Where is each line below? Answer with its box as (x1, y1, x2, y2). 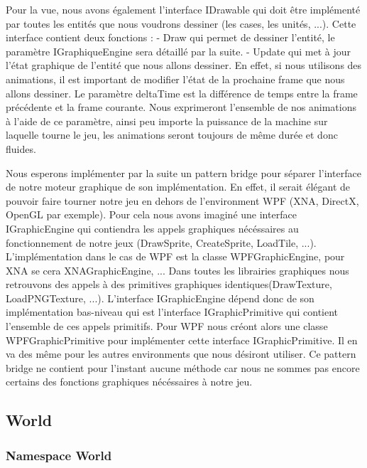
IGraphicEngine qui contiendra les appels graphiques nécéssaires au (6, 220, 299, 235)
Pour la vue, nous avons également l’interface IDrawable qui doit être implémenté (6, 2, 361, 16)
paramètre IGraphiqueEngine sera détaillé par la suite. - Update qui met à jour (6, 43, 351, 58)
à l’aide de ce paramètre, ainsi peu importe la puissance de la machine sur (6, 113, 328, 128)
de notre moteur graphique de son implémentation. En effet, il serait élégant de (6, 179, 351, 194)
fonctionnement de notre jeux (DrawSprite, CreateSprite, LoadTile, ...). (6, 235, 317, 250)
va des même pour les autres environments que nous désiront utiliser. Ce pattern (6, 346, 356, 361)
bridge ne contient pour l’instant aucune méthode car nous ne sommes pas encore (6, 360, 360, 375)
